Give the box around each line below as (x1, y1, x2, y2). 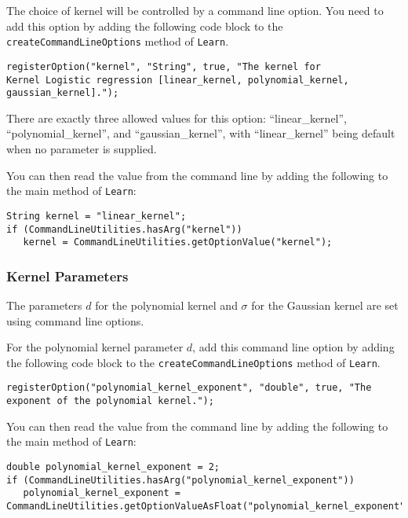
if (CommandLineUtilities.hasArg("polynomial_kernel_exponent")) (6, 474, 355, 486)
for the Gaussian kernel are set (251, 297, 399, 314)
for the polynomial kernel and (95, 297, 238, 314)
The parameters (6, 297, 82, 314)
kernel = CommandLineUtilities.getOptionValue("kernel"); (23, 237, 333, 248)
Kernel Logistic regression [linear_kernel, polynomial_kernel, (6, 74, 349, 86)
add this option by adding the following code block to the (6, 17, 283, 34)
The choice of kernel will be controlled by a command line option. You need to (6, 2, 384, 18)
